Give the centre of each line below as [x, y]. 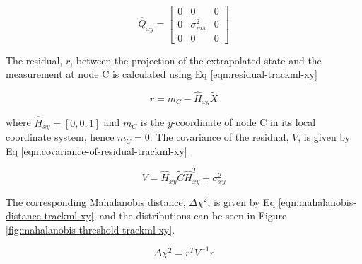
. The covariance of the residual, [219, 137]
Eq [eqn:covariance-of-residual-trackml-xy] [97, 150]
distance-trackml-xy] [50, 216]
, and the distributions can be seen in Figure [190, 216]
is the [152, 122]
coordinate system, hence [60, 137]
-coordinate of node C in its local [244, 122]
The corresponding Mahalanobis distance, [96, 201]
